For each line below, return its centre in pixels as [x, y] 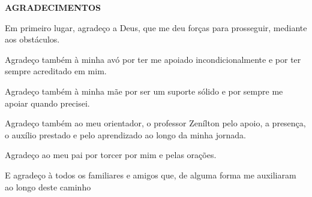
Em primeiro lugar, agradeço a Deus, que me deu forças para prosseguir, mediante [156, 27]
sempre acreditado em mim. [56, 71]
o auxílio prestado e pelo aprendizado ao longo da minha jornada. [125, 134]
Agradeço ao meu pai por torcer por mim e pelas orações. [111, 155]
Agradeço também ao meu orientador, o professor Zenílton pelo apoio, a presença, [155, 123]
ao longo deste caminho [48, 187]
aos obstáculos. [32, 39]
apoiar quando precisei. [47, 103]
